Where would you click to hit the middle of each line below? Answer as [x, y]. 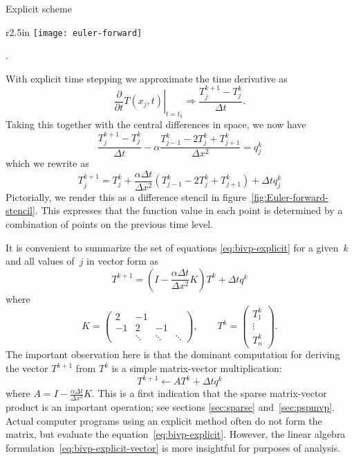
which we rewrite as [47, 163]
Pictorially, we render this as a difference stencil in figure [126, 196]
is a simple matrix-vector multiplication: [197, 368]
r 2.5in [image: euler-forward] [74, 32]
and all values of [40, 261]
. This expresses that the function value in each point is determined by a [189, 210]
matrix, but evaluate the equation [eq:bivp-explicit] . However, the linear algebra [176, 434]
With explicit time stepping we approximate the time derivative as [147, 78]
